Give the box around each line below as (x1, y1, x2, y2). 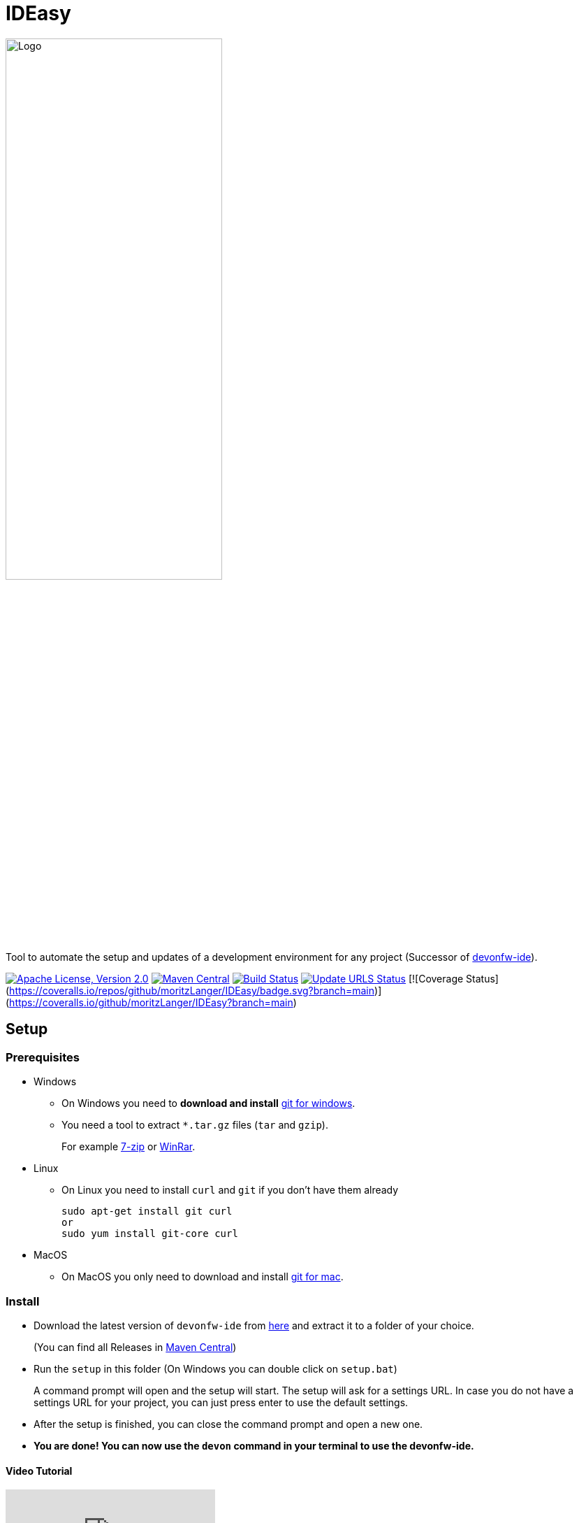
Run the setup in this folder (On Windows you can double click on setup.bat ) (34, 1362, 397, 1375)
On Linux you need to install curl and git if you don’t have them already (61, 1184, 399, 1196)
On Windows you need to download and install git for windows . (61, 1097, 356, 1110)
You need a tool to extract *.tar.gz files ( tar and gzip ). (61, 1119, 328, 1131)
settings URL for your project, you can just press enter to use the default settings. (34, 1396, 409, 1408)
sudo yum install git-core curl (61, 1228, 238, 1240)
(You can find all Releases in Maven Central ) (34, 1340, 237, 1353)
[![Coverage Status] (408, 972, 499, 985)
